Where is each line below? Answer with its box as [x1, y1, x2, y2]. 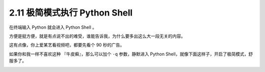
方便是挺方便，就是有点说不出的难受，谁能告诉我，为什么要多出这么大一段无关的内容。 [9, 33, 185, 39]
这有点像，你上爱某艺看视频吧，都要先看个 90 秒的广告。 [9, 42, 125, 48]
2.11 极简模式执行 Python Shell [9, 7, 132, 18]
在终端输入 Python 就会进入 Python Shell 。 [9, 24, 97, 30]
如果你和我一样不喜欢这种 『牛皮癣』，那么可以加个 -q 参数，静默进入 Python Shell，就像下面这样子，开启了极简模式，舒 [9, 51, 253, 57]
